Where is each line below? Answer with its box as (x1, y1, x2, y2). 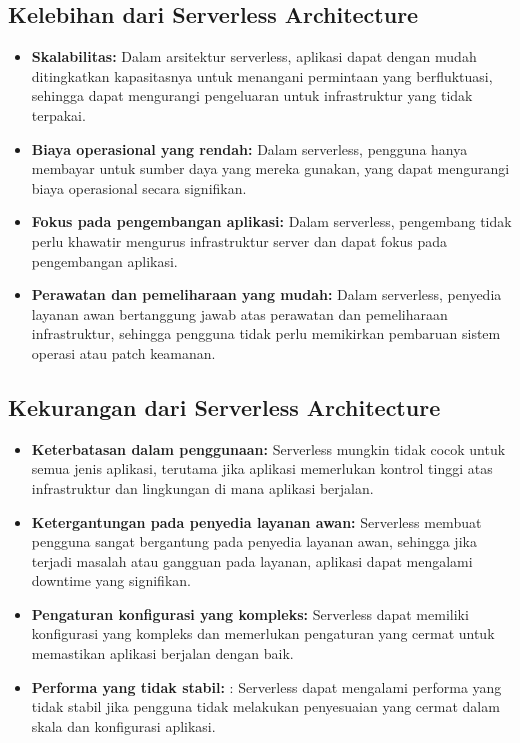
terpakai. (31, 104, 86, 125)
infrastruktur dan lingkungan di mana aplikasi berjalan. (31, 477, 374, 498)
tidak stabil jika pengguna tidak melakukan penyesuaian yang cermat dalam (31, 696, 500, 717)
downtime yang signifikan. (31, 570, 191, 591)
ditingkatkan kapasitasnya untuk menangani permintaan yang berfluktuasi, (31, 65, 493, 86)
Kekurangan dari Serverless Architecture (8, 391, 441, 422)
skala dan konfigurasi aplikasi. (31, 715, 216, 736)
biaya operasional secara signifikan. (31, 177, 247, 198)
